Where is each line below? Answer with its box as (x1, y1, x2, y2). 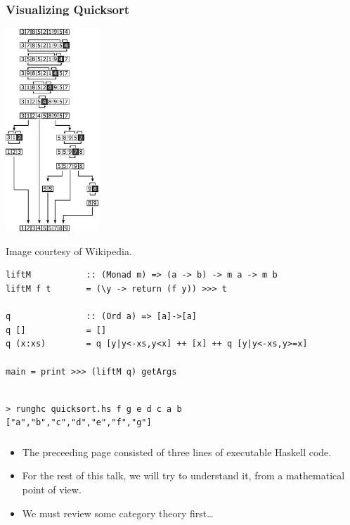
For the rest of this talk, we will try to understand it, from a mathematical (22, 468, 345, 483)
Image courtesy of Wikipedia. (6, 243, 132, 258)
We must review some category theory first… (22, 505, 214, 520)
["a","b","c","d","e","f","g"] (6, 417, 152, 428)
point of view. (22, 482, 82, 497)
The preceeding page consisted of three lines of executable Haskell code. (22, 444, 332, 459)
